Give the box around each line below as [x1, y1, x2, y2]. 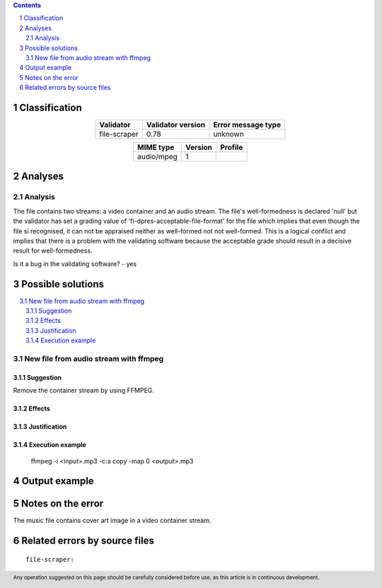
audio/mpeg [137, 152, 178, 162]
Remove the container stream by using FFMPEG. [13, 386, 155, 395]
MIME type [137, 142, 175, 152]
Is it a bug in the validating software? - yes [13, 259, 137, 268]
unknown [213, 129, 244, 139]
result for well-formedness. [13, 246, 93, 255]
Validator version [146, 120, 205, 130]
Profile [220, 142, 243, 152]
